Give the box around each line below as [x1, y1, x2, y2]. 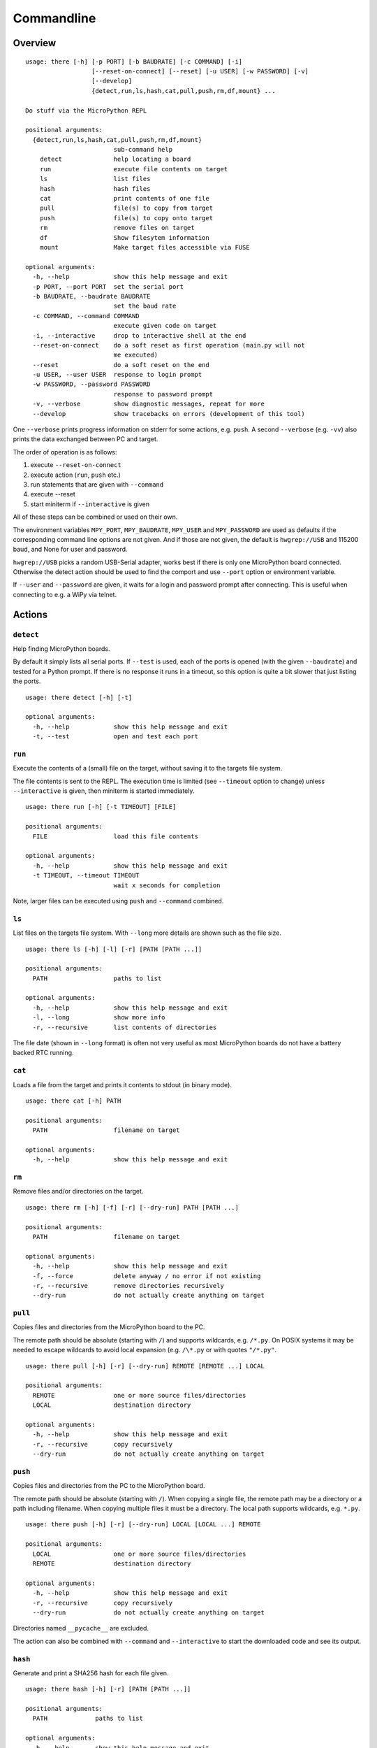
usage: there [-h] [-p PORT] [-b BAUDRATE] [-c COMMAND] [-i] [25, 57, 243, 66]
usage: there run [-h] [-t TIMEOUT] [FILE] [25, 803, 177, 811]
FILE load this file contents [32, 832, 199, 840]
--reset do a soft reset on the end [32, 361, 209, 368]
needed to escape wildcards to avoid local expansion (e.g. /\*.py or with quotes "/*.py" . [13, 1346, 277, 1354]
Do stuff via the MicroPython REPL [25, 106, 147, 115]
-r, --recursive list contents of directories [32, 1023, 217, 1031]
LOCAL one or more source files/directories [32, 1549, 246, 1558]
